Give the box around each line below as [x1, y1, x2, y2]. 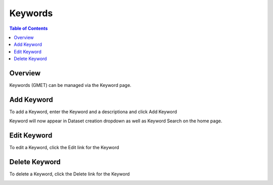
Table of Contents [9, 25, 48, 31]
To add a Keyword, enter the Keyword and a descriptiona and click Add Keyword [9, 109, 177, 115]
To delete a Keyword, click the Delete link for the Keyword [9, 171, 130, 177]
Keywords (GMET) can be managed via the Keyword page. [9, 82, 131, 88]
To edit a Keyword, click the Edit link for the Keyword [9, 145, 119, 151]
